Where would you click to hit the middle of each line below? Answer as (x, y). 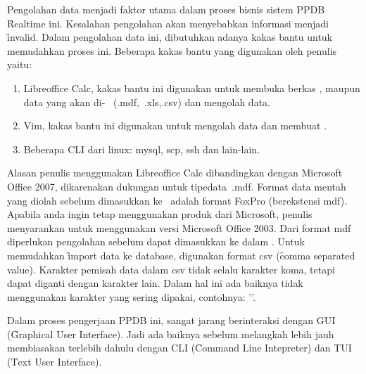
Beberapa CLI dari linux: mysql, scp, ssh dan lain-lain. (142, 149)
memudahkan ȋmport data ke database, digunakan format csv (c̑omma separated (181, 255)
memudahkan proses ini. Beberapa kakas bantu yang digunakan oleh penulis (172, 50)
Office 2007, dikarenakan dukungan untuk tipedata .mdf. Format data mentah (177, 186)
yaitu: (20, 64)
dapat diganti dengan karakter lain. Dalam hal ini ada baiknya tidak (155, 283)
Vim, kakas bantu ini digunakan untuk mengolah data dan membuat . (175, 125)
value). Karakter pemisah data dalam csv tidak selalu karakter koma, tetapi (171, 269)
